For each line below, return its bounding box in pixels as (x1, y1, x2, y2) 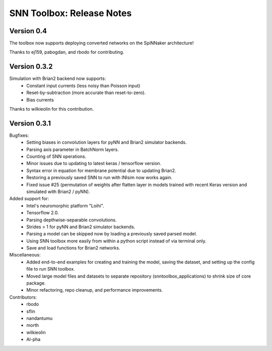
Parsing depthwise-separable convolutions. (26, 217, 117, 223)
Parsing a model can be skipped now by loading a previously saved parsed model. (26, 231, 197, 237)
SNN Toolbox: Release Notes (9, 8, 132, 19)
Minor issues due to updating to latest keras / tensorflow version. (26, 160, 161, 166)
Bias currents (26, 97, 54, 103)
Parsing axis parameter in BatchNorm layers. (26, 146, 119, 152)
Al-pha (26, 336, 41, 342)
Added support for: (9, 196, 49, 202)
